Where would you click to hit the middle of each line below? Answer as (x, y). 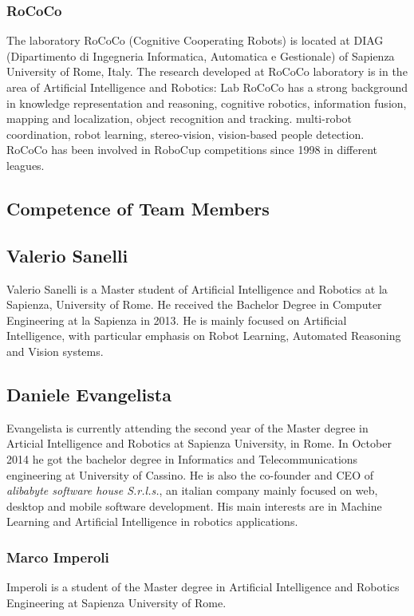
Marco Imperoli (58, 557)
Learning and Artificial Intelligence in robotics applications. (152, 521)
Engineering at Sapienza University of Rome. (116, 602)
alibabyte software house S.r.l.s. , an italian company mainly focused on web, (192, 490)
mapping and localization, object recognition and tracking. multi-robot (179, 118)
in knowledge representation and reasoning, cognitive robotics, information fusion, (207, 103)
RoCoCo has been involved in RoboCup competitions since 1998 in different (192, 150)
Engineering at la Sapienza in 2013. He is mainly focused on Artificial (177, 320)
